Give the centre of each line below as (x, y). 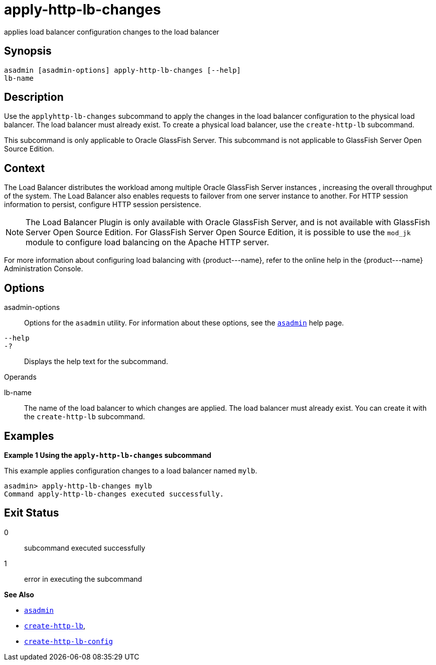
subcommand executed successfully (85, 548)
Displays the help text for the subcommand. (96, 362)
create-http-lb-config (69, 641)
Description (34, 97)
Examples (29, 436)
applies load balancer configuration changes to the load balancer (112, 32)
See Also (19, 594)
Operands (20, 377)
